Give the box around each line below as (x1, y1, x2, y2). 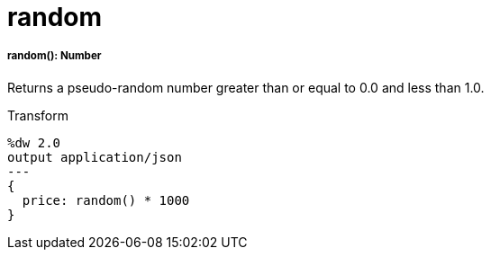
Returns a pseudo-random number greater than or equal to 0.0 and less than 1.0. (7, 79, 485, 95)
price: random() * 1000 (22, 192, 190, 208)
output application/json (7, 149, 182, 164)
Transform (7, 107, 68, 123)
